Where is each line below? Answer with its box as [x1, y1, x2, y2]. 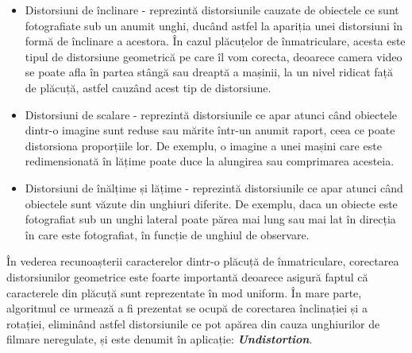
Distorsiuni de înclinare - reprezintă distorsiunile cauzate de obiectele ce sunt [25, 2, 399, 17]
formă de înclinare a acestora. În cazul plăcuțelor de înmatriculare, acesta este [25, 33, 406, 49]
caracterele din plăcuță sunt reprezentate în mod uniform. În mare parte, [6, 284, 362, 301]
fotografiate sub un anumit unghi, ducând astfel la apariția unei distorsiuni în [25, 17, 403, 33]
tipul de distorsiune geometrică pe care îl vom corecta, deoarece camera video [25, 48, 402, 64]
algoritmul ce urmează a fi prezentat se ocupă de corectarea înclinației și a [6, 300, 368, 316]
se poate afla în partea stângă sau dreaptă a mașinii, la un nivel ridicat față [25, 64, 394, 80]
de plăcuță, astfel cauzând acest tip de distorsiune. [25, 79, 271, 95]
